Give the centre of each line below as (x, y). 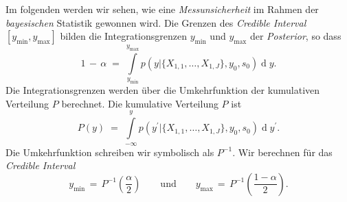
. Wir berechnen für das (282, 152)
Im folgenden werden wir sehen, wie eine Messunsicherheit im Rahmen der (162, 9)
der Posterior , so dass (295, 36)
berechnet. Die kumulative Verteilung (140, 103)
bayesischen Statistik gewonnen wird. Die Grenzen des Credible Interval (156, 22)
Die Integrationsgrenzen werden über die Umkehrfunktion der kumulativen (163, 90)
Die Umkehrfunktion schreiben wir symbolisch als (110, 152)
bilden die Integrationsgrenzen (123, 36)
